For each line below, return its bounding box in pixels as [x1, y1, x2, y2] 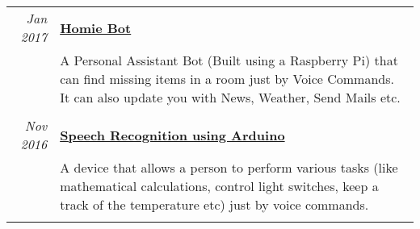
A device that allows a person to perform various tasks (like [60, 158, 398, 177]
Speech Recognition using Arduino [60, 125, 285, 144]
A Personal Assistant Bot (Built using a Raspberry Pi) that [60, 51, 398, 69]
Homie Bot [60, 18, 132, 37]
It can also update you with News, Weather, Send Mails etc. [60, 88, 401, 106]
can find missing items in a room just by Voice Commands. [60, 69, 394, 88]
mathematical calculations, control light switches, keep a [60, 177, 379, 195]
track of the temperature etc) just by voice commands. [60, 195, 369, 214]
